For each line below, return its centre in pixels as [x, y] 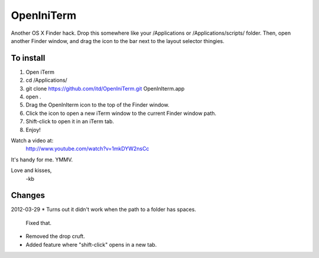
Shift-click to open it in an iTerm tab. [70, 121]
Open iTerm [40, 72]
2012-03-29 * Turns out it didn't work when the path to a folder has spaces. [103, 210]
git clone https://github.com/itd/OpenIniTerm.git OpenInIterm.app [105, 88]
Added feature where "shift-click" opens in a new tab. [91, 244]
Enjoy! [33, 130]
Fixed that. [38, 223]
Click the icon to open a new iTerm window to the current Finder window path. [121, 113]
